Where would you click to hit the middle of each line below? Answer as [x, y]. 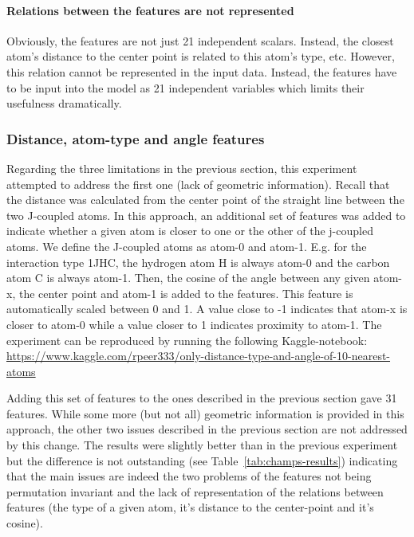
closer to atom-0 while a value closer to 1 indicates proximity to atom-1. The [194, 324]
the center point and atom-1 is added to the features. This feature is [186, 293]
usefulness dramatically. [64, 103]
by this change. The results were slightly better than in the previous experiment [202, 445]
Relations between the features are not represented [150, 10]
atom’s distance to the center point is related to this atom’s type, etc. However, [201, 56]
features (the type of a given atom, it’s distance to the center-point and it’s [190, 507]
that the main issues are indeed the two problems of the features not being [189, 476]
